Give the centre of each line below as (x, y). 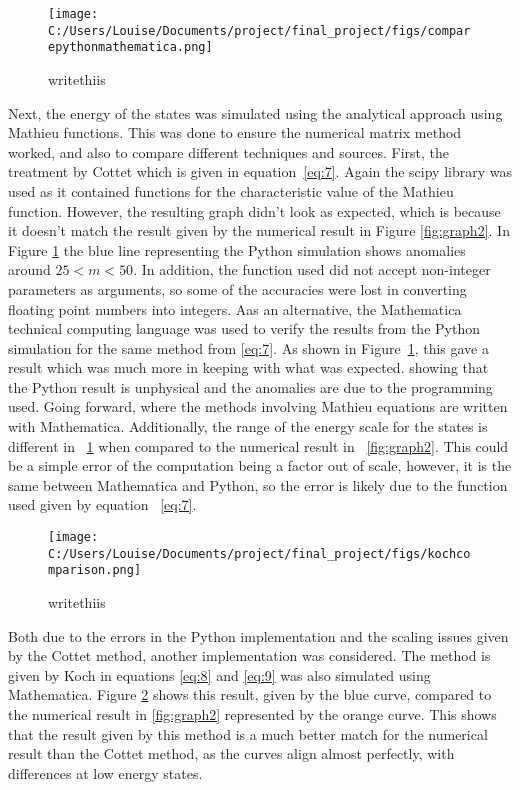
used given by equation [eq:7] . (102, 504)
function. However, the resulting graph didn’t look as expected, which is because (254, 210)
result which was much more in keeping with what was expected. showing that (248, 367)
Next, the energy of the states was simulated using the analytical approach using (255, 112)
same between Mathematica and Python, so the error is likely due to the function (258, 484)
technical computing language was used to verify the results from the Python (244, 328)
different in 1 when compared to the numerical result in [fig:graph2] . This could (258, 445)
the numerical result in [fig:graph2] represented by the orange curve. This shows (252, 713)
